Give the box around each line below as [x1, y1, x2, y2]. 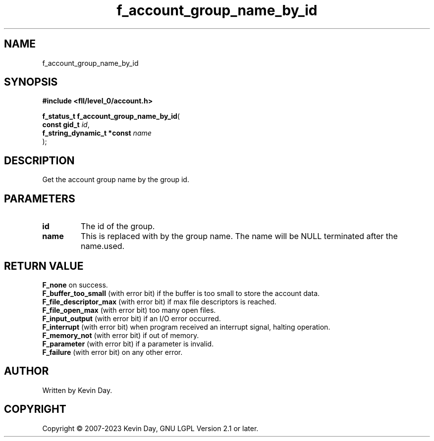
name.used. [81, 241, 125, 251]
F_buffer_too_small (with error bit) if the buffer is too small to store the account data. [42, 289, 320, 297]
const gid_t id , [42, 120, 90, 129]
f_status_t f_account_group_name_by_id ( [42, 112, 180, 121]
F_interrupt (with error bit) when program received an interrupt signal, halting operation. [42, 322, 330, 331]
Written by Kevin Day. [42, 386, 112, 394]
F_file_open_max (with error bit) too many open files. [42, 305, 216, 314]
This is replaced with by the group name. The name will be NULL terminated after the [81, 231, 398, 242]
